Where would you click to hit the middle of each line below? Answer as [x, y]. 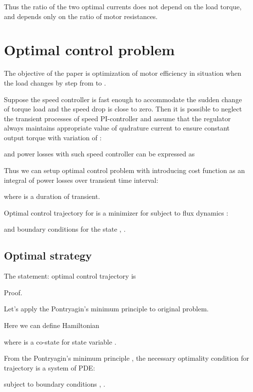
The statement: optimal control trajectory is [70, 276]
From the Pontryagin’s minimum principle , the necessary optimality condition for [126, 358]
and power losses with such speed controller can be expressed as [99, 154]
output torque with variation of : [53, 137]
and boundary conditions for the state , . [65, 229]
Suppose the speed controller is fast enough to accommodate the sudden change [123, 99]
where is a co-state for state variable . [60, 341]
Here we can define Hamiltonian [52, 325]
